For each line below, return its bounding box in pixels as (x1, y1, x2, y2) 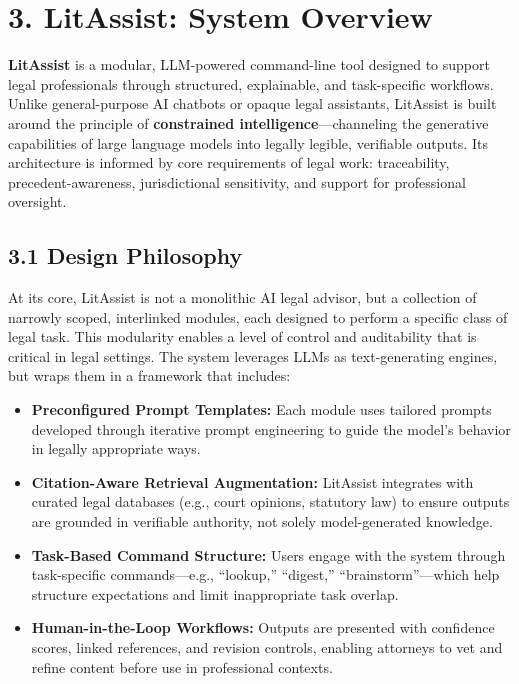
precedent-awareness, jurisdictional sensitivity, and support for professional (8, 171, 466, 192)
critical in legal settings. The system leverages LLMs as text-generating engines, (8, 345, 498, 366)
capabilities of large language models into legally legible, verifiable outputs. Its (8, 132, 488, 153)
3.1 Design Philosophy (8, 240, 243, 271)
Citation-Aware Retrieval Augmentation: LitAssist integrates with (31, 471, 474, 492)
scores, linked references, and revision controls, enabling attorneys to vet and (31, 636, 503, 657)
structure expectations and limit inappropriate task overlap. (31, 583, 399, 604)
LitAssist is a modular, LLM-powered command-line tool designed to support (8, 54, 490, 75)
